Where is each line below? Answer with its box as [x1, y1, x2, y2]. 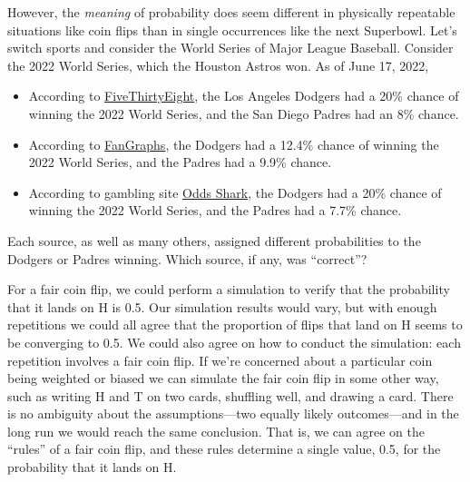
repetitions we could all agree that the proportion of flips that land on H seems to [7, 315, 463, 334]
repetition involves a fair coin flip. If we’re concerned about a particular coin [7, 350, 433, 369]
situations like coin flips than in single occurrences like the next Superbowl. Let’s [7, 20, 457, 39]
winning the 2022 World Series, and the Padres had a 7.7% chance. [28, 201, 402, 220]
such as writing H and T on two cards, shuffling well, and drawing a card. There [7, 386, 454, 405]
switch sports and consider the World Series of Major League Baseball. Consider [7, 38, 454, 57]
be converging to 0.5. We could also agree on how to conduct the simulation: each [7, 332, 461, 351]
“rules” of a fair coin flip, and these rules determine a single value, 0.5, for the [7, 439, 441, 458]
